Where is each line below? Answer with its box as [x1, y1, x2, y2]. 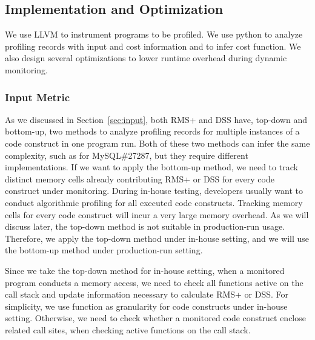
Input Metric [5, 89, 70, 104]
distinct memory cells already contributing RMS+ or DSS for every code [5, 172, 274, 185]
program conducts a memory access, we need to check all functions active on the [5, 276, 303, 288]
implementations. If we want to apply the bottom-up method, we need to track [5, 161, 298, 173]
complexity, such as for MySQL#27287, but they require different [5, 148, 248, 161]
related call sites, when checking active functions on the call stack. [5, 323, 251, 336]
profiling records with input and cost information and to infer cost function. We [5, 39, 301, 52]
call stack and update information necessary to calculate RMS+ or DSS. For [5, 288, 289, 301]
